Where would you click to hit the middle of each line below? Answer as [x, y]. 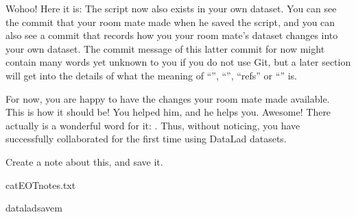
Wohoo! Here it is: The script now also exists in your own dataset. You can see [171, 8]
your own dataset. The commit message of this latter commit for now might [165, 48]
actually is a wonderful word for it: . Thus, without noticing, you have [153, 125]
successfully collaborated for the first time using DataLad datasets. [146, 139]
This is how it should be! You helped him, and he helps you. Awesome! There [168, 112]
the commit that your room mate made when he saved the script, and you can [170, 22]
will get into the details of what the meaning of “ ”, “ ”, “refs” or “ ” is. [151, 75]
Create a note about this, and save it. [84, 161]
